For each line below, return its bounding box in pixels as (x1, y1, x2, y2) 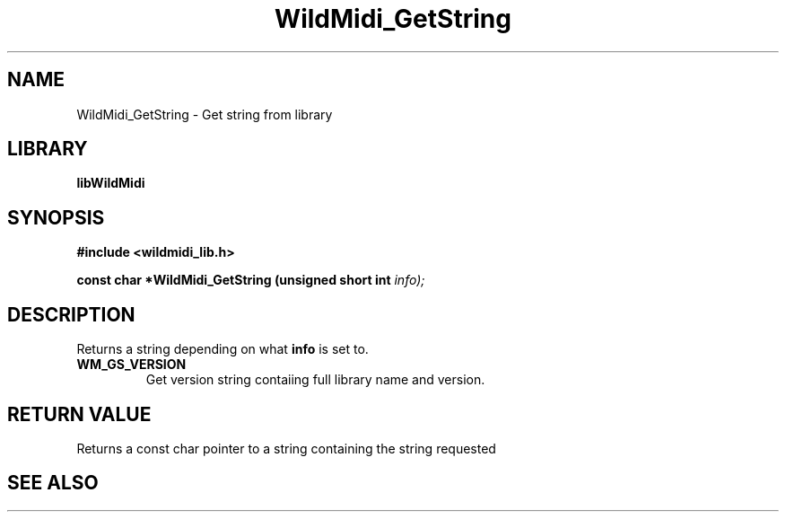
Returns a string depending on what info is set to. (76, 341, 369, 357)
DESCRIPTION (7, 303, 135, 326)
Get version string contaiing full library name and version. (145, 372, 485, 388)
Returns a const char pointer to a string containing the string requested (76, 440, 496, 456)
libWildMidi (76, 175, 145, 191)
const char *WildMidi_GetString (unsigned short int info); (76, 272, 425, 288)
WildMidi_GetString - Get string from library (76, 106, 333, 122)
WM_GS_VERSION (76, 356, 187, 373)
